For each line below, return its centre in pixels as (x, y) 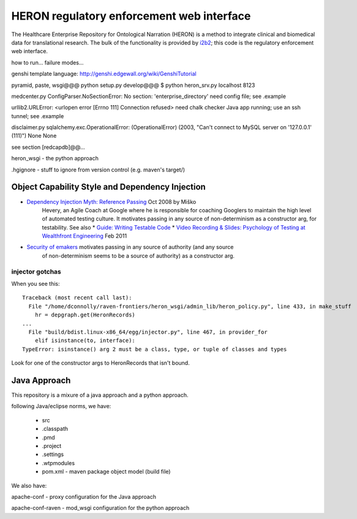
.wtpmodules (58, 463)
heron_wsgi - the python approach (55, 159)
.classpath (55, 429)
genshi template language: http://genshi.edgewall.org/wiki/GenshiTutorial (104, 74)
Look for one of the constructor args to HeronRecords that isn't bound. (100, 363)
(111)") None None (34, 136)
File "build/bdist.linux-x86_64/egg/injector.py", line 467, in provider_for (148, 332)
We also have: (29, 485)
